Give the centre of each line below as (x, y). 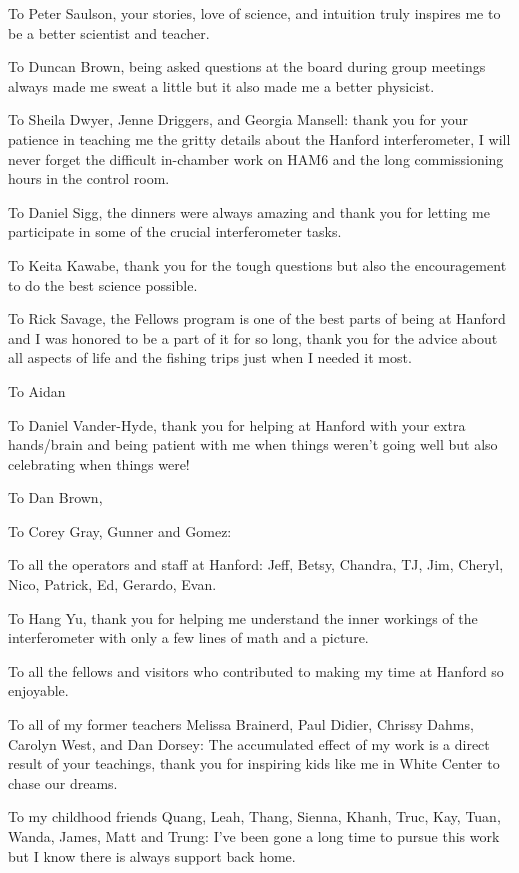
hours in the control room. (89, 178)
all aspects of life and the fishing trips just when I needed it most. (210, 357)
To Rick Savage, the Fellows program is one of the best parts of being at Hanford (257, 318)
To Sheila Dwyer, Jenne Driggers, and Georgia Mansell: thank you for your (238, 119)
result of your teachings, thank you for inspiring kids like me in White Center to (254, 763)
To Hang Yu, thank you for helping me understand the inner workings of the (243, 617)
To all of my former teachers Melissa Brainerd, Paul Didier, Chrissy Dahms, (241, 724)
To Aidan (37, 390)
